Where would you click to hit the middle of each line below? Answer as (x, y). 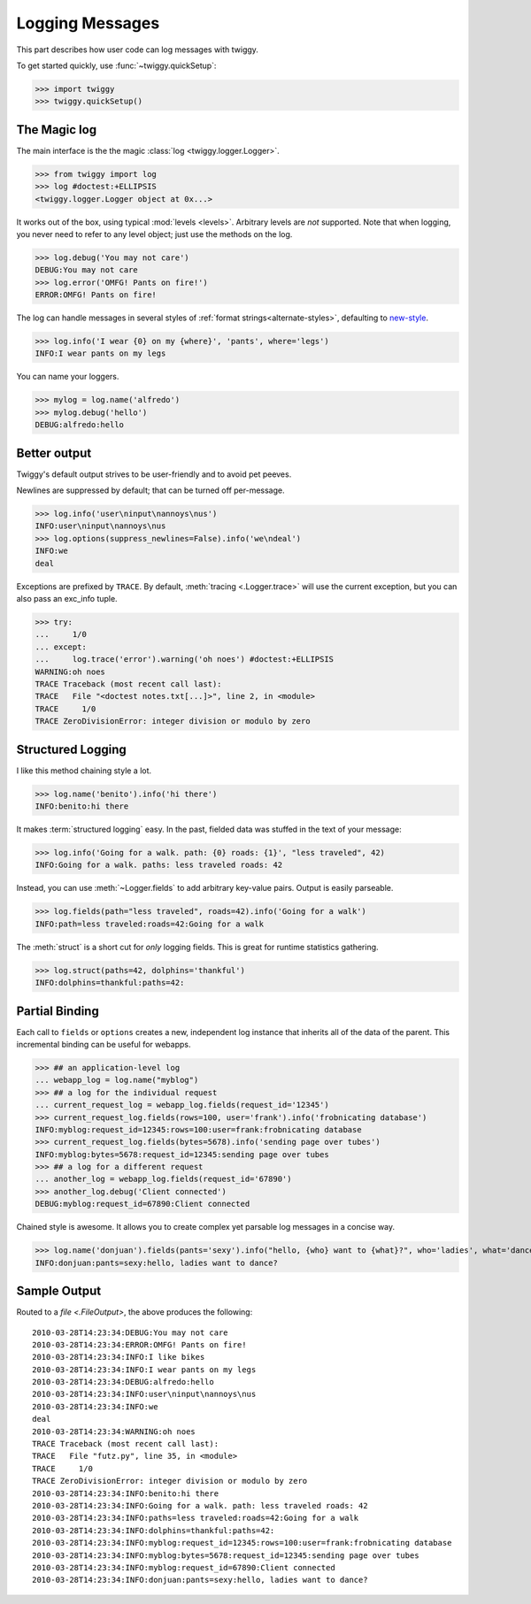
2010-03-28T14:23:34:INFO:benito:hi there (126, 1493)
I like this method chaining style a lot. (84, 771)
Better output (54, 453)
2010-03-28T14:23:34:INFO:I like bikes (119, 1357)
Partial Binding (58, 1011)
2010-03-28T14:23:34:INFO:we (95, 1406)
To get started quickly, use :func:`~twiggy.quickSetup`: (116, 65)
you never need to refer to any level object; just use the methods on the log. (154, 234)
